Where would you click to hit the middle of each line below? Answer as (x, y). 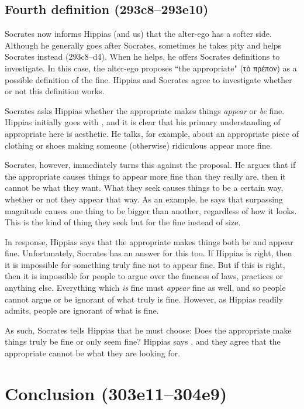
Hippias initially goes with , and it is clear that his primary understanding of (143, 122)
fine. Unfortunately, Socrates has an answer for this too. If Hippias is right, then (148, 253)
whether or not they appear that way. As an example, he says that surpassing (144, 199)
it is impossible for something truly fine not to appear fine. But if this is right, (145, 264)
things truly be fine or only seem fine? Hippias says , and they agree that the (143, 341)
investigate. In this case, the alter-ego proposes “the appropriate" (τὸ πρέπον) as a (151, 68)
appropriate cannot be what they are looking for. (93, 353)
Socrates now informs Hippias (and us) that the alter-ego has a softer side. (138, 34)
